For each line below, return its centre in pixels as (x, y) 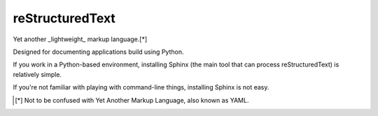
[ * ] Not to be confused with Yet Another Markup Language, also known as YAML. (132, 100)
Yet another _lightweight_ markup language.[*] (80, 39)
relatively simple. (37, 74)
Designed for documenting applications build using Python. (98, 52)
